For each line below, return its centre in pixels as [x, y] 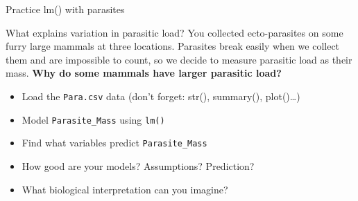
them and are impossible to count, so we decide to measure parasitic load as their [179, 59]
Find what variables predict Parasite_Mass [114, 143]
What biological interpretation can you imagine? [125, 189]
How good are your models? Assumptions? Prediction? [138, 165]
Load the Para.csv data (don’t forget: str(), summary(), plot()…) [161, 96]
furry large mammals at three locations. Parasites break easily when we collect [173, 46]
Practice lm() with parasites [65, 9]
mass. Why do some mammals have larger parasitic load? [144, 73]
